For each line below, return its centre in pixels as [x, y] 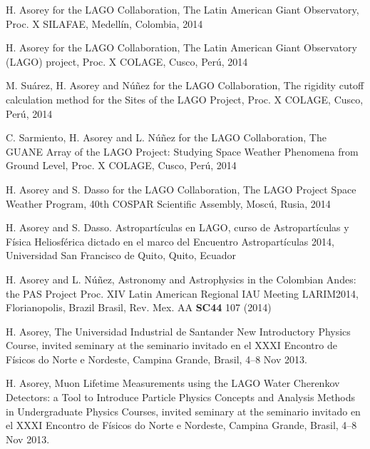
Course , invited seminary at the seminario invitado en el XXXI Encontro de [171, 345]
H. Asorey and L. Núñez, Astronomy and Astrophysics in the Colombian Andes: [181, 279]
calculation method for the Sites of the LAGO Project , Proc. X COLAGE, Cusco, [185, 99]
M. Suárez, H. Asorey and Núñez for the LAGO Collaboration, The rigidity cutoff [185, 85]
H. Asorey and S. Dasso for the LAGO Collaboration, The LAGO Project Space [181, 189]
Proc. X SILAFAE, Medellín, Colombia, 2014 [104, 23]
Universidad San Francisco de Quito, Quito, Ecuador [121, 255]
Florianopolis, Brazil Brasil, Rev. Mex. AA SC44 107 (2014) [139, 307]
